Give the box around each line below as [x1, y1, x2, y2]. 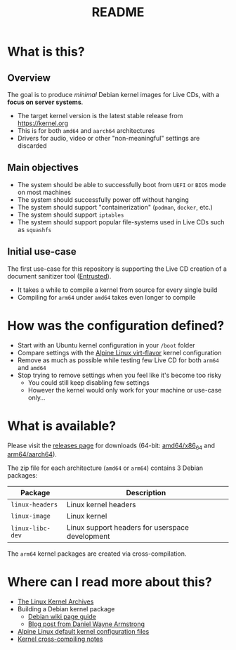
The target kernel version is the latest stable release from [17, 112, 183, 120]
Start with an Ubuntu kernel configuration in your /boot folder [17, 340, 195, 349]
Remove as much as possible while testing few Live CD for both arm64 [17, 356, 219, 364]
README [91, 4, 145, 20]
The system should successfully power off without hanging [17, 195, 190, 204]
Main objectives [7, 162, 79, 174]
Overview [7, 72, 51, 84]
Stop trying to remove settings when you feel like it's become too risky [17, 371, 222, 379]
